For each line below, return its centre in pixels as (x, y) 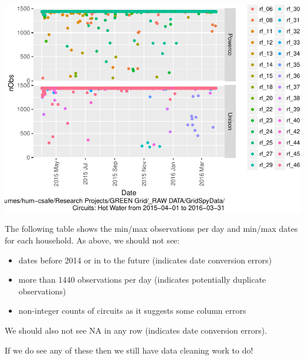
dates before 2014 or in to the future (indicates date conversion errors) (145, 260)
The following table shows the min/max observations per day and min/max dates (151, 229)
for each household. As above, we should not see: (92, 240)
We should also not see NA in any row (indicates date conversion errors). (136, 330)
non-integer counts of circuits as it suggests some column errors (132, 311)
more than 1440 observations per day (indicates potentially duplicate (142, 280)
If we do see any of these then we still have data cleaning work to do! (129, 350)
